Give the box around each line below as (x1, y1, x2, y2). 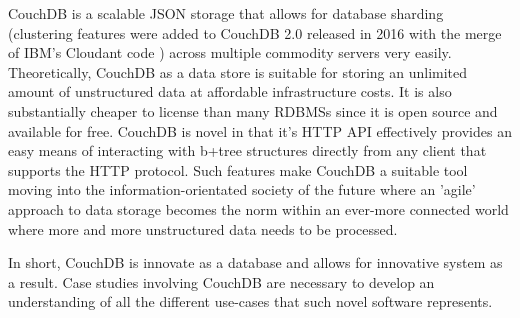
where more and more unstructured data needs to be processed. (8, 218, 398, 239)
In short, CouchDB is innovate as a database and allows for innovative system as (8, 252, 503, 273)
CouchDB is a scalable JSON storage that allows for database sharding (8, 3, 444, 23)
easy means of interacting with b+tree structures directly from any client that (8, 140, 487, 161)
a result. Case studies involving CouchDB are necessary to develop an (8, 271, 435, 292)
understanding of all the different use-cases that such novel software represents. (8, 291, 493, 312)
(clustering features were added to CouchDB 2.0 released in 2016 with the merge (8, 22, 502, 43)
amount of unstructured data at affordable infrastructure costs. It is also (8, 81, 452, 102)
